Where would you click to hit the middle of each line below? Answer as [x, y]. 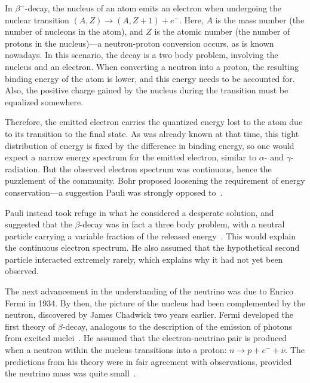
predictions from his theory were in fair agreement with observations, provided [148, 361]
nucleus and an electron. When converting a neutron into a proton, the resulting [152, 66]
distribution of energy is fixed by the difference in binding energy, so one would [150, 145]
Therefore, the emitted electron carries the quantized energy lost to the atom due [154, 122]
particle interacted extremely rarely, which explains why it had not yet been [144, 259]
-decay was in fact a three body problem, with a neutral [182, 224]
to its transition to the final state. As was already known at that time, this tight [152, 133]
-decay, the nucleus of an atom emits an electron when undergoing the [153, 8]
